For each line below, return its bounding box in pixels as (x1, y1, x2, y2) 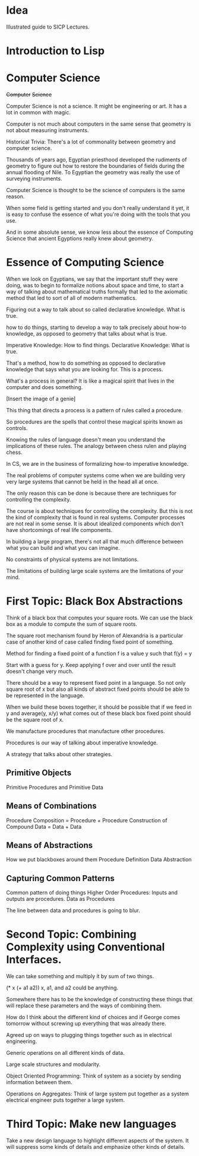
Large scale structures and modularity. (6, 1061, 101, 1068)
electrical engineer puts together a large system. (6, 1097, 125, 1104)
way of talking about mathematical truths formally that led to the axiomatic (6, 288, 188, 295)
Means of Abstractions (6, 840, 93, 850)
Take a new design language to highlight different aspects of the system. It (6, 1137, 189, 1144)
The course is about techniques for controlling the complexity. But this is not (6, 507, 193, 515)
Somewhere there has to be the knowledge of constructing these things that (6, 996, 193, 1003)
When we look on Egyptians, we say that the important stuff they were (6, 275, 178, 283)
